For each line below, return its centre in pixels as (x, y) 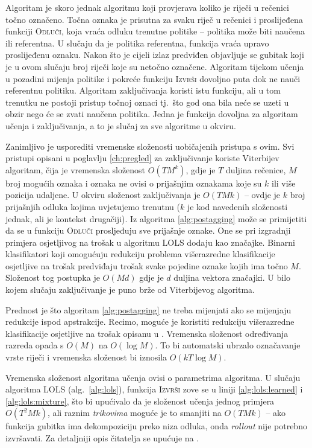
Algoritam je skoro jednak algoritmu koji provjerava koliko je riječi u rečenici (147, 7)
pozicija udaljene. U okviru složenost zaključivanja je (103, 195)
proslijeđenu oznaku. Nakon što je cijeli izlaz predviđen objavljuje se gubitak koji (155, 55)
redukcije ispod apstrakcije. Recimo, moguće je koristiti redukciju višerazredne (150, 322)
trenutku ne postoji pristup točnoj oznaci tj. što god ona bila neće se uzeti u (147, 102)
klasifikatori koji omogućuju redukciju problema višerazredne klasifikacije (140, 254)
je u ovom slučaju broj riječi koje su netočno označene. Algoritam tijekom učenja (155, 66)
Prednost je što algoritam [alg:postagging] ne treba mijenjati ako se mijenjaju (148, 309)
